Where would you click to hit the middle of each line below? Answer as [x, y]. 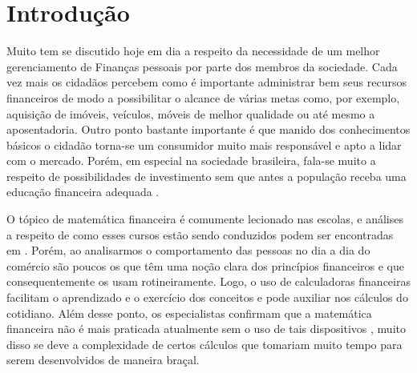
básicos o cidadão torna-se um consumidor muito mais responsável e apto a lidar [204, 144]
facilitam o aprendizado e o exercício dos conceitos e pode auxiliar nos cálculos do [207, 297]
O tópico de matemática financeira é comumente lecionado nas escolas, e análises [205, 219]
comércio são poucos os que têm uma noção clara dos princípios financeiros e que [206, 265]
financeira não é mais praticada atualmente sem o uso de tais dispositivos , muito [206, 329]
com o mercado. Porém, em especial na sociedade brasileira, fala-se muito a [191, 160]
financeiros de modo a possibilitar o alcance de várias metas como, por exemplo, [203, 97]
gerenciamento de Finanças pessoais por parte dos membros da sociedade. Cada [202, 66]
